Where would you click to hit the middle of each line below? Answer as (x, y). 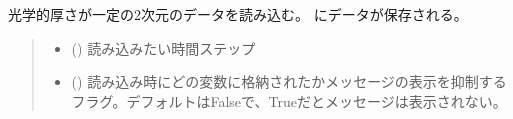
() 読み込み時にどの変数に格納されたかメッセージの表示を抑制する (289, 81)
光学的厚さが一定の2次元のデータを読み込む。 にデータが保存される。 (238, 14)
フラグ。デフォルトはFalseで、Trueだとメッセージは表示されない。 (289, 100)
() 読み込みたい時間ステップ (163, 47)
